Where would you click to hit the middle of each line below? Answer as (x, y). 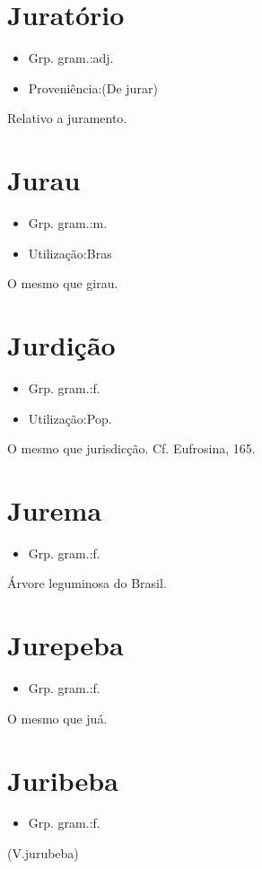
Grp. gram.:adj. (71, 58)
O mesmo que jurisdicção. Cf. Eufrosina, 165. (131, 448)
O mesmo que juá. (57, 718)
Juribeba (63, 780)
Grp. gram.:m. (68, 223)
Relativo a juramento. (67, 118)
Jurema (55, 509)
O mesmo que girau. (63, 283)
